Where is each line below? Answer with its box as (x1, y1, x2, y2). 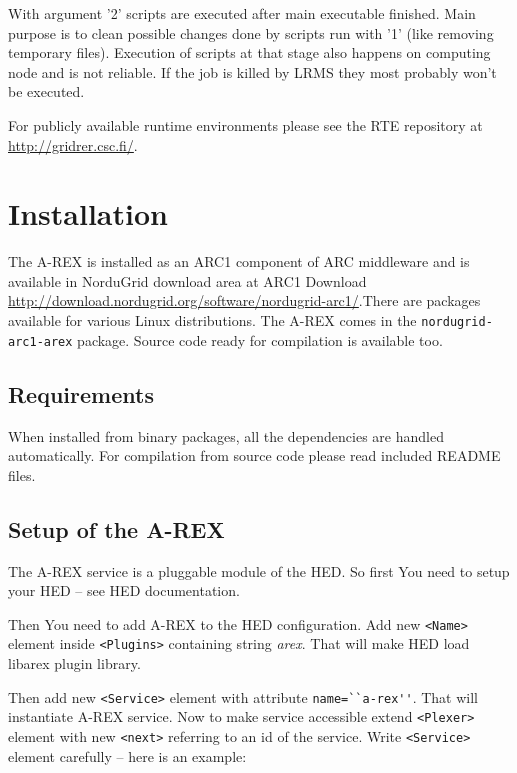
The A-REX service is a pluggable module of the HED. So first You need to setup (8, 560, 510, 581)
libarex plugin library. (8, 653, 141, 674)
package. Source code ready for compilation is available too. (77, 329, 443, 350)
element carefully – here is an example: (8, 745, 247, 766)
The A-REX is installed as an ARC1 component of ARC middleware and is (8, 251, 470, 272)
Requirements (8, 378, 154, 409)
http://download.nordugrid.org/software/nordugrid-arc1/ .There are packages (8, 290, 481, 311)
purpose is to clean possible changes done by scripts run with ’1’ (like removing (8, 22, 494, 43)
